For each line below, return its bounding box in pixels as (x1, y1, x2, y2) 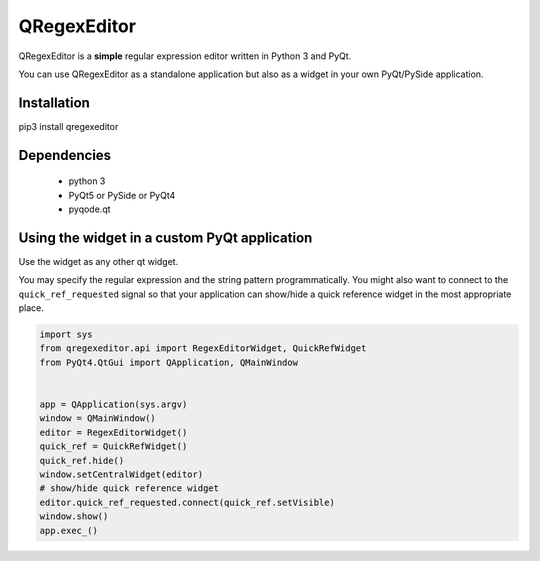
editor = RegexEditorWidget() (39, 426, 188, 438)
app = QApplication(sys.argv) (39, 399, 188, 410)
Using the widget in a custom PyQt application (18, 229, 313, 246)
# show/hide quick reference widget (39, 483, 220, 494)
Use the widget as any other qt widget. (18, 255, 179, 267)
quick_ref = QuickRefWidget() (39, 441, 188, 452)
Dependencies (18, 146, 112, 164)
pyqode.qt (68, 203, 111, 215)
